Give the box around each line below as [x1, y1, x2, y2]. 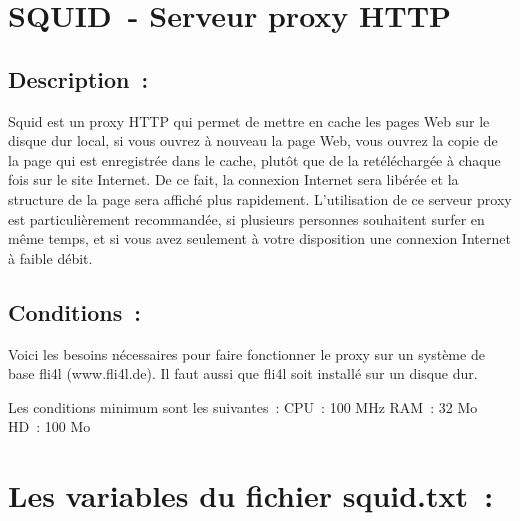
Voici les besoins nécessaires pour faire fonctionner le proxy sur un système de [8, 343, 485, 364]
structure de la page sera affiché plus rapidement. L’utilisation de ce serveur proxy [8, 188, 512, 209]
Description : [8, 63, 149, 94]
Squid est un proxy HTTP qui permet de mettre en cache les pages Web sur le [8, 110, 490, 131]
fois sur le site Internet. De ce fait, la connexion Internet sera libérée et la [8, 169, 459, 190]
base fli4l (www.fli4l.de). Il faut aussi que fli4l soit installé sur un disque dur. [8, 363, 478, 384]
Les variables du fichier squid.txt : [8, 475, 494, 516]
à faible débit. [8, 247, 93, 268]
